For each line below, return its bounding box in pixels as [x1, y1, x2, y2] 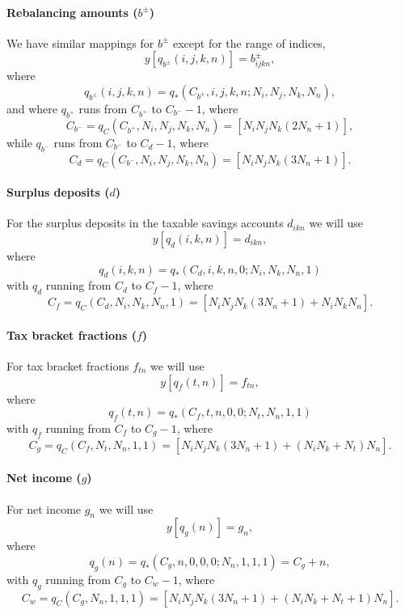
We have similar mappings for [6, 34, 154, 51]
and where [6, 100, 58, 116]
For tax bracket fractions [6, 357, 129, 374]
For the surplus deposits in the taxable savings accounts [6, 214, 284, 231]
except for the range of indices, [172, 34, 326, 51]
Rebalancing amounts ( [6, 3, 138, 20]
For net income [6, 500, 82, 517]
